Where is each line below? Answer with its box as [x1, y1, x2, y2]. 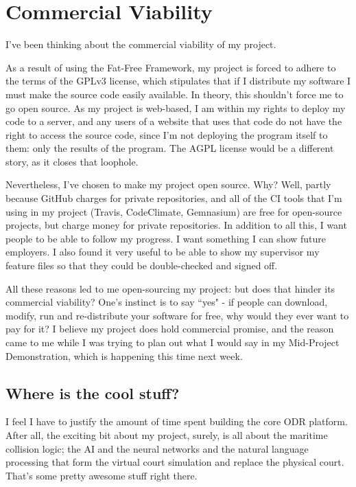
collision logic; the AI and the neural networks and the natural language [5, 441, 309, 455]
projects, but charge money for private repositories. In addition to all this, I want [5, 218, 347, 232]
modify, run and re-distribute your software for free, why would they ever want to [5, 308, 349, 322]
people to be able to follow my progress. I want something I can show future [5, 231, 327, 245]
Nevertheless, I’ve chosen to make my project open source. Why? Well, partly [5, 177, 331, 192]
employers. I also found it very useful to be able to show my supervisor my [5, 245, 320, 259]
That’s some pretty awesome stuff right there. [5, 468, 198, 482]
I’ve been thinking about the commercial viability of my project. [5, 37, 276, 52]
